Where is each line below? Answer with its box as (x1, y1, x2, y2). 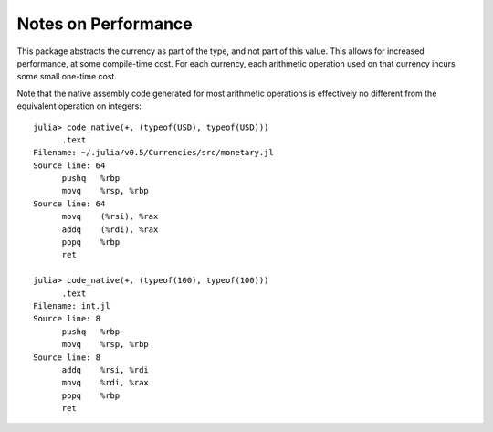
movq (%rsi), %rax (61, 211, 159, 222)
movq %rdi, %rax (61, 377, 150, 388)
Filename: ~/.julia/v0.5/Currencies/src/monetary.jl (33, 147, 274, 158)
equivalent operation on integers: (16, 100, 142, 111)
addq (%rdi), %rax (61, 224, 159, 235)
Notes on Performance (16, 14, 193, 34)
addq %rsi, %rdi (61, 364, 150, 374)
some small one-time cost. (16, 71, 118, 82)
